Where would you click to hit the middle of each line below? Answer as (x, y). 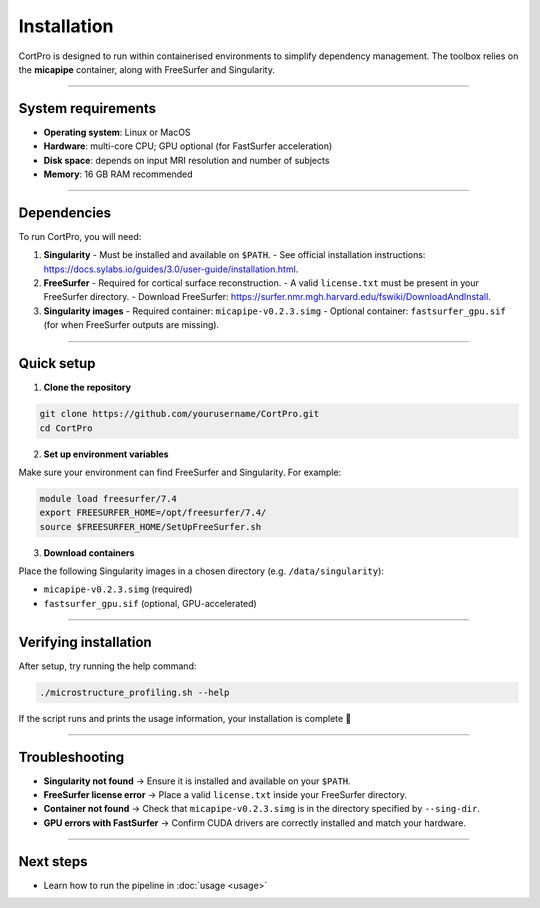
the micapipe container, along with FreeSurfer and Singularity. (146, 69)
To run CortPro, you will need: (80, 236)
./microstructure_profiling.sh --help (134, 692)
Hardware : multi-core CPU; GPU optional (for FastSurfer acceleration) (188, 146)
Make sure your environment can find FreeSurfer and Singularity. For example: (180, 472)
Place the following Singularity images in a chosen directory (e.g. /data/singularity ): (201, 571)
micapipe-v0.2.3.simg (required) (118, 589)
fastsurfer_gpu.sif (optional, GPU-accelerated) (150, 603)
